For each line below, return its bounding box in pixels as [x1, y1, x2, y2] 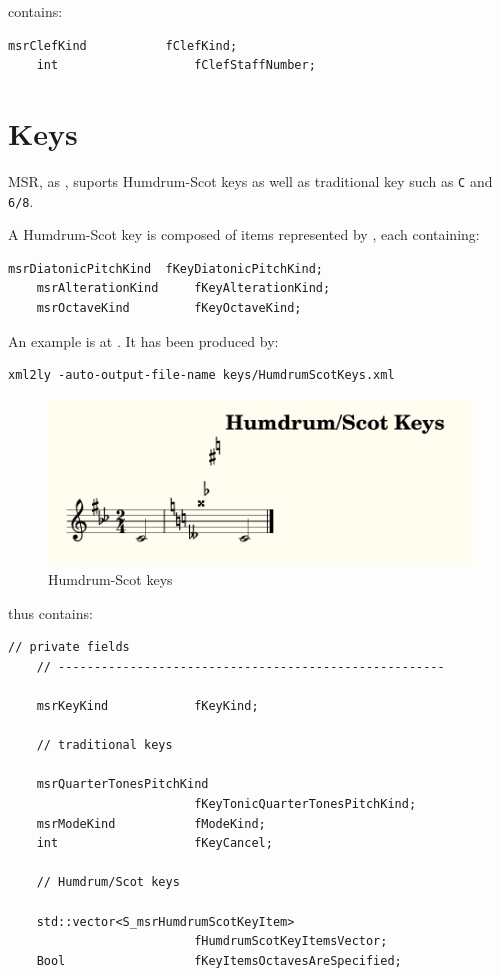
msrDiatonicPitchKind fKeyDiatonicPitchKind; [8, 261, 323, 276]
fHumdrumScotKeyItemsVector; [194, 934, 388, 949]
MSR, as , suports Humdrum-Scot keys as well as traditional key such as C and [8, 170, 493, 191]
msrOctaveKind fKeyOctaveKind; [36, 301, 302, 315]
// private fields [8, 640, 130, 655]
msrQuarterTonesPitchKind [36, 777, 209, 792]
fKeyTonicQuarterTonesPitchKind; [194, 796, 417, 811]
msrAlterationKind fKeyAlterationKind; [36, 281, 331, 296]
